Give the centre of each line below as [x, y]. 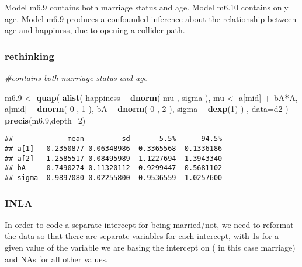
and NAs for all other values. [56, 259]
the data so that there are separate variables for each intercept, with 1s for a [142, 236]
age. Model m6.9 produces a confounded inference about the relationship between [151, 18]
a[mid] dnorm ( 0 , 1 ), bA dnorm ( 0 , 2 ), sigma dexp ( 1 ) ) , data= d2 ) [147, 109]
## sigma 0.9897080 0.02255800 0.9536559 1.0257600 [114, 178]
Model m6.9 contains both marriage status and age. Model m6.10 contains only [147, 7]
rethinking [29, 56]
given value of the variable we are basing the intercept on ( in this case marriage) [150, 247]
